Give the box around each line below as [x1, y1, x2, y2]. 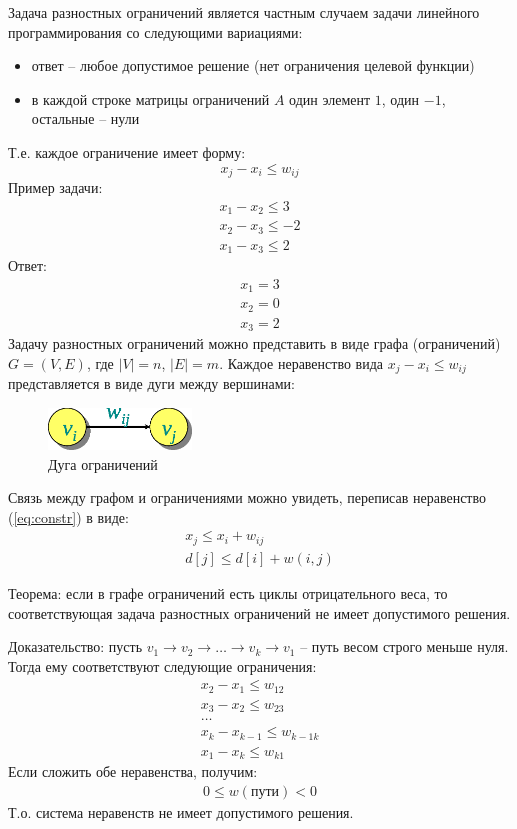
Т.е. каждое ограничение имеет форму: [8, 141, 246, 162]
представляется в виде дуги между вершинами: [8, 373, 295, 394]
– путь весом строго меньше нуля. [300, 636, 509, 657]
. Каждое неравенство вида [219, 352, 384, 373]
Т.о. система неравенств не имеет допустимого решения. [8, 801, 354, 822]
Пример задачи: [8, 177, 103, 198]
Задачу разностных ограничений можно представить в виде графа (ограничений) [8, 333, 501, 354]
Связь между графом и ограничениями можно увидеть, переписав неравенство [8, 487, 486, 508]
